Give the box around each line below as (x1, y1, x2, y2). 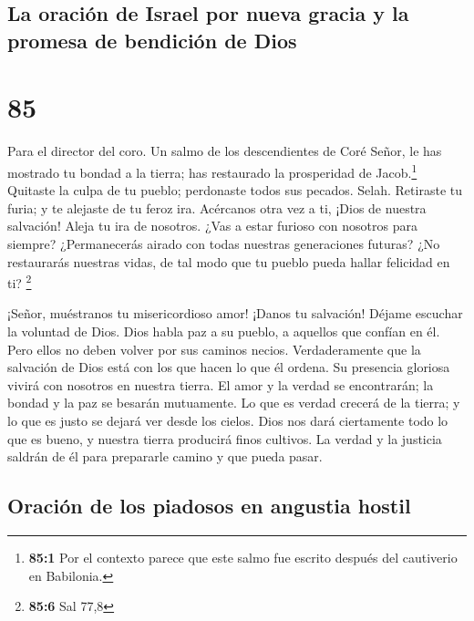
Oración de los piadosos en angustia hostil (7, 492, 411, 520)
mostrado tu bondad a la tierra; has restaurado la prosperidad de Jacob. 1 (7, 160, 417, 181)
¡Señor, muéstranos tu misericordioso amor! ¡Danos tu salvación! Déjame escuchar (7, 304, 463, 323)
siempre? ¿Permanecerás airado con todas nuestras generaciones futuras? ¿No (7, 233, 440, 253)
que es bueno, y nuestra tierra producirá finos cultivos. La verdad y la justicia (7, 429, 442, 448)
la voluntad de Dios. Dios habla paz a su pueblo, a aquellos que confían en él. (7, 321, 440, 340)
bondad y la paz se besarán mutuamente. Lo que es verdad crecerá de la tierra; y (7, 393, 460, 412)
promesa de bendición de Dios (7, 26, 297, 54)
